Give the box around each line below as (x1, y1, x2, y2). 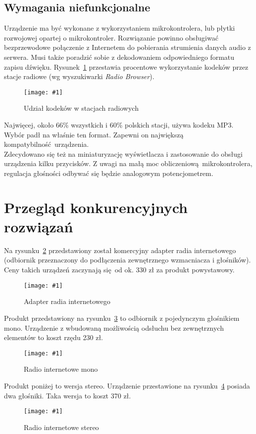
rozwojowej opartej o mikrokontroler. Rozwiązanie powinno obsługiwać (4, 32, 218, 43)
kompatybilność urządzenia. (4, 139, 89, 149)
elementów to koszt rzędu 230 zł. (4, 332, 103, 343)
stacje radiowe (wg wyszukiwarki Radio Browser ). (4, 71, 154, 82)
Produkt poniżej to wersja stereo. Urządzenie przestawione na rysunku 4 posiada (4, 380, 250, 391)
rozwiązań (4, 216, 73, 236)
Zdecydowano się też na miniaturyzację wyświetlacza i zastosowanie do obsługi (4, 148, 243, 159)
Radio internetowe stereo (24, 422, 99, 432)
